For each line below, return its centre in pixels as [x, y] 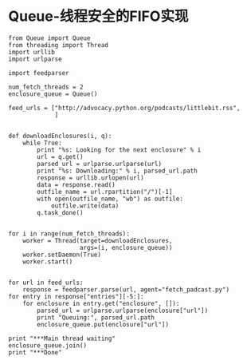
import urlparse [35, 59]
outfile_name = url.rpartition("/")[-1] [105, 192]
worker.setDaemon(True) [62, 255]
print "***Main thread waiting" [62, 338]
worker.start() [48, 261]
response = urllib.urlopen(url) [91, 178]
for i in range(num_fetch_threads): [69, 233]
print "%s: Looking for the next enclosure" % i [119, 150]
